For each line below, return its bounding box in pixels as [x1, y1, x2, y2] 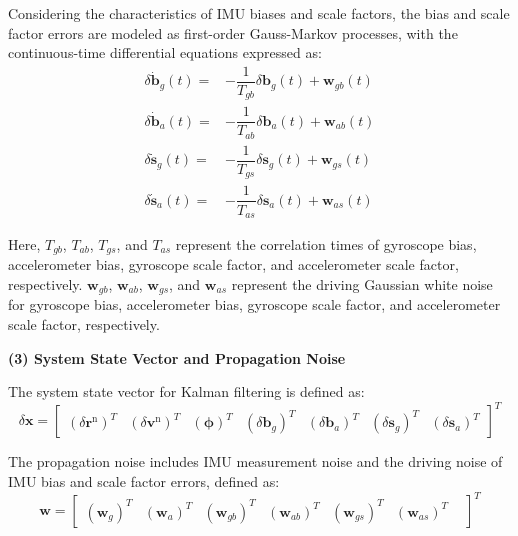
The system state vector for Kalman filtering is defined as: [8, 381, 365, 402]
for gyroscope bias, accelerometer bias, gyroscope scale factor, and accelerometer [8, 294, 501, 315]
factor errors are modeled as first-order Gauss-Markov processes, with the [8, 22, 458, 43]
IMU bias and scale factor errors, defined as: [8, 470, 280, 491]
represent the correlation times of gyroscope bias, [175, 233, 477, 254]
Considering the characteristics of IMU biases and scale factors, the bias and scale [8, 3, 510, 23]
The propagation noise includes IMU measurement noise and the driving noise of [8, 451, 503, 472]
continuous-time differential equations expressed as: [8, 42, 322, 63]
